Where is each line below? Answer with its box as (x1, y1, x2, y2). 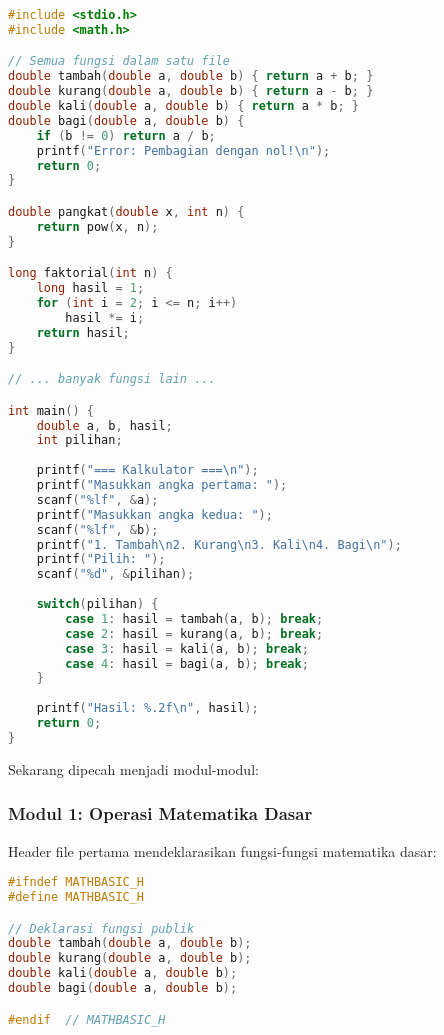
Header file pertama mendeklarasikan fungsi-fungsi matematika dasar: (8, 840, 437, 861)
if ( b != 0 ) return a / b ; (36, 128, 216, 143)
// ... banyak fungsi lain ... (8, 372, 216, 387)
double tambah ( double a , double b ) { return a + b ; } (8, 69, 374, 84)
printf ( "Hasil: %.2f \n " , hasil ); (36, 701, 259, 716)
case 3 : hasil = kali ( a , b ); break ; (65, 641, 309, 656)
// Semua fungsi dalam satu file (8, 54, 230, 69)
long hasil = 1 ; (36, 281, 145, 296)
